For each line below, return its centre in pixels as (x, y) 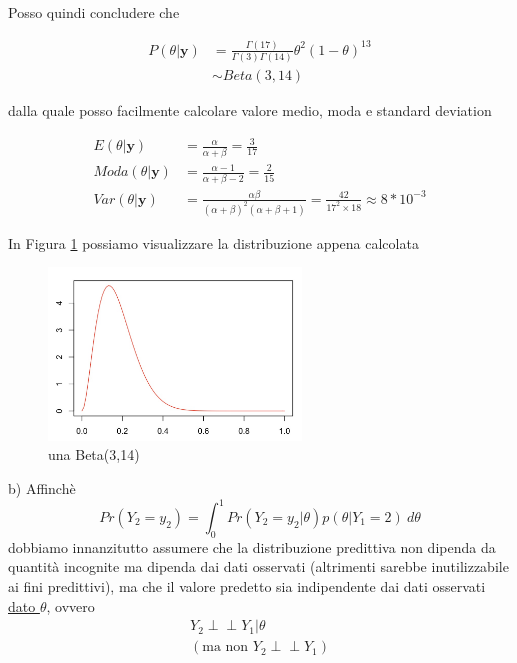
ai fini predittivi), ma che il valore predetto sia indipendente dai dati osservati (247, 586)
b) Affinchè (42, 487)
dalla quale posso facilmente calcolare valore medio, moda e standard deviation (250, 110)
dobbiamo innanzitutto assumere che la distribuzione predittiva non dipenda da (252, 546)
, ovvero (70, 605)
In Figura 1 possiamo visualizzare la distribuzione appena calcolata (213, 242)
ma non (225, 647)
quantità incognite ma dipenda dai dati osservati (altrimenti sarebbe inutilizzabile (258, 566)
